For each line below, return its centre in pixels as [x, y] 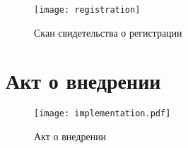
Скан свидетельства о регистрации [108, 32]
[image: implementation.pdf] [102, 114]
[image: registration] [87, 10]
